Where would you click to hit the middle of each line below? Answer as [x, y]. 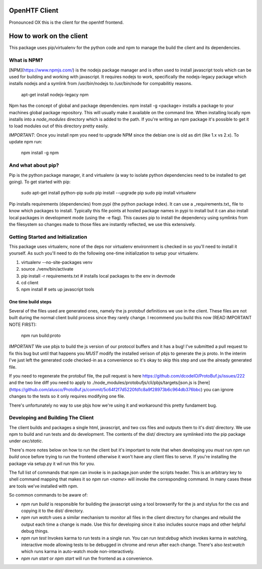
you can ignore [219, 389]
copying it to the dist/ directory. [53, 511]
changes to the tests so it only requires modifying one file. [67, 397]
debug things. [35, 531]
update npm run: [25, 142]
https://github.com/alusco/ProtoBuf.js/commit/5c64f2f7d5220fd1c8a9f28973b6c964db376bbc [106, 389]
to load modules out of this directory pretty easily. [59, 126]
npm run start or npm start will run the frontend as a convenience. [87, 558]
